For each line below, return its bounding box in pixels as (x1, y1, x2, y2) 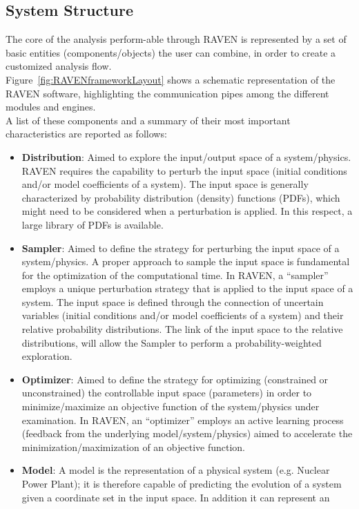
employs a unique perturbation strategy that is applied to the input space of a (21, 281, 353, 296)
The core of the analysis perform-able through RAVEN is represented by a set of (6, 32, 347, 46)
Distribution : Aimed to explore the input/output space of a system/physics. (21, 149, 351, 164)
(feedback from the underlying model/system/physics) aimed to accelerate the (21, 426, 353, 441)
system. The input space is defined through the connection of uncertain (21, 294, 324, 309)
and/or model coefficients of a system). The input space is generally (21, 177, 309, 191)
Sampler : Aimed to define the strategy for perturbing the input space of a (21, 240, 340, 255)
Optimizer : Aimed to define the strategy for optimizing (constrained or (21, 372, 329, 386)
